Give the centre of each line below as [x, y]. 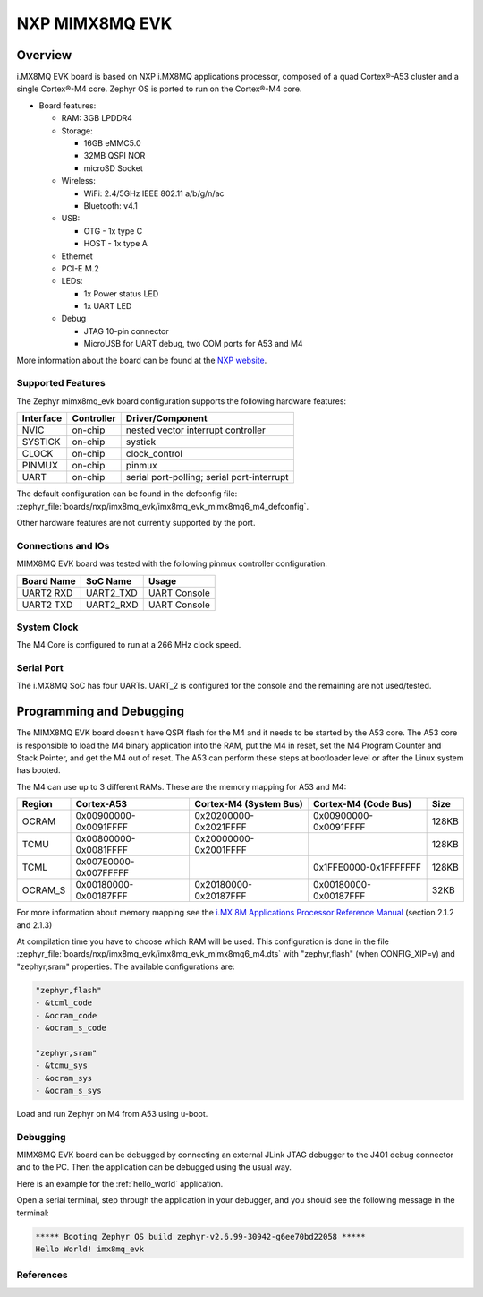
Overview [44, 55]
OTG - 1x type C [113, 231]
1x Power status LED [121, 293]
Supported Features [61, 383]
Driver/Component [166, 418]
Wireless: [78, 181]
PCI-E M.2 [80, 268]
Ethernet [77, 256]
